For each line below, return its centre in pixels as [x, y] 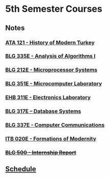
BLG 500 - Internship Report [41, 152]
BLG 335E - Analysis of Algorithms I [50, 56]
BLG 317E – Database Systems [43, 111]
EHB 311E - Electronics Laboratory [48, 97]
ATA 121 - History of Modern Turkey [50, 43]
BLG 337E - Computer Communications [55, 125]
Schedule [21, 169]
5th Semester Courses [54, 9]
